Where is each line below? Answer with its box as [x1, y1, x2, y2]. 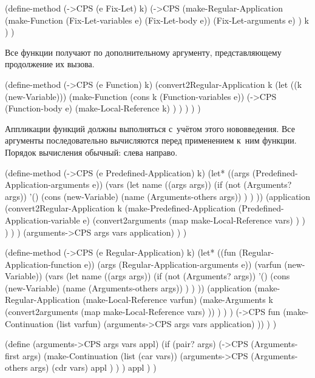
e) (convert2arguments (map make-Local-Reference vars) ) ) [83, 213, 305, 226]
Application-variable [5, 213, 80, 226]
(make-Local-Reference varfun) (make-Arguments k [83, 293, 273, 306]
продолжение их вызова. [5, 58, 95, 70]
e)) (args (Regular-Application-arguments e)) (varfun [84, 257, 282, 270]
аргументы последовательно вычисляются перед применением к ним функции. [5, 134, 297, 147]
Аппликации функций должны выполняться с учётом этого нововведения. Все [5, 122, 295, 134]
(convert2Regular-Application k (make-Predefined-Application [5, 202, 236, 214]
